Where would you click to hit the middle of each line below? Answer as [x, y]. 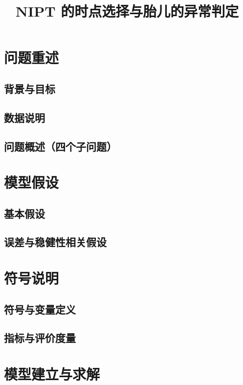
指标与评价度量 [40, 338]
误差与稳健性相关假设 [55, 242]
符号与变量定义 [40, 309]
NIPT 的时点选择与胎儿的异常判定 [127, 11]
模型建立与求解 [52, 374]
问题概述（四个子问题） [60, 146]
